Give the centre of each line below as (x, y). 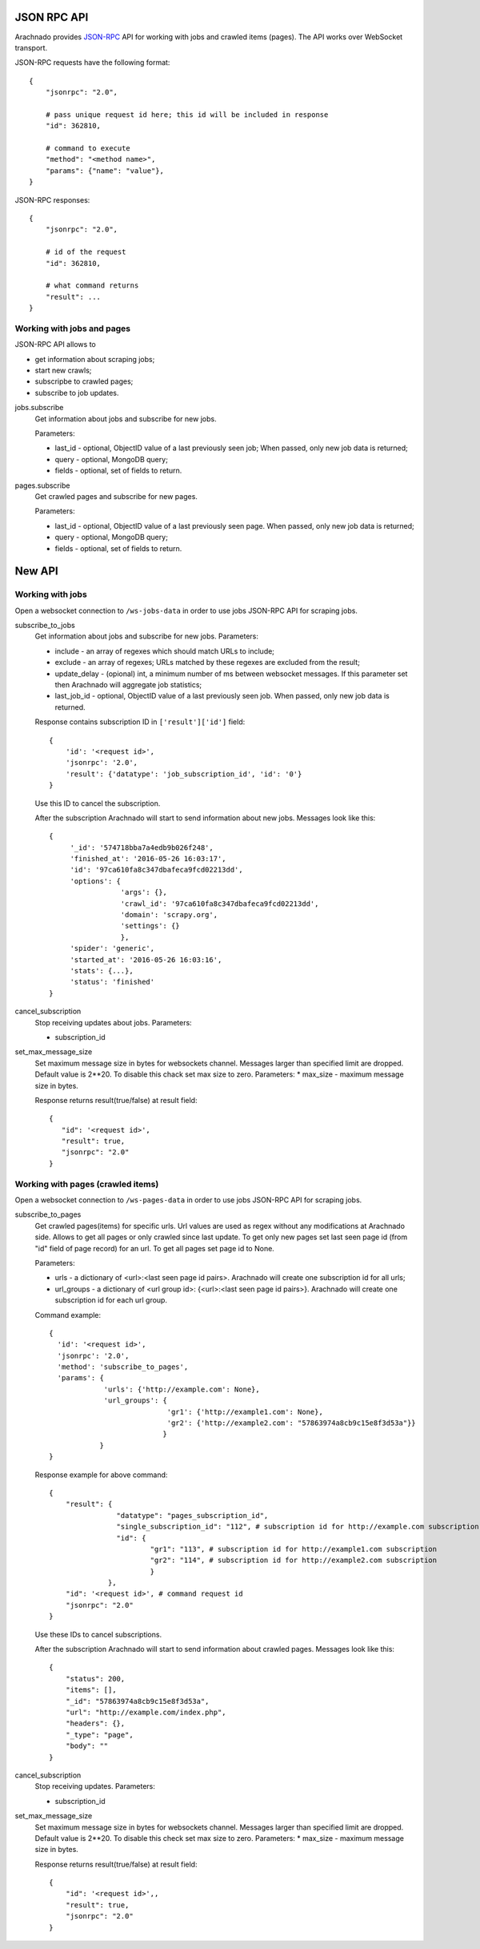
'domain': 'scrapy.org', (169, 915)
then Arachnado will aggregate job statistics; (128, 685)
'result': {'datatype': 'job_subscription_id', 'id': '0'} (184, 774)
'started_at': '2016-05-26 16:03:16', (146, 960)
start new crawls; (63, 370)
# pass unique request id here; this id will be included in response (187, 115)
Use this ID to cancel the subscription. (98, 803)
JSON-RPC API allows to (55, 344)
